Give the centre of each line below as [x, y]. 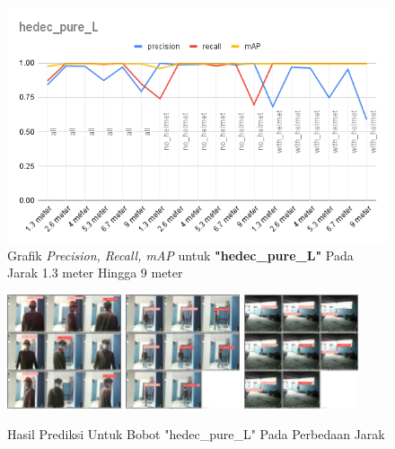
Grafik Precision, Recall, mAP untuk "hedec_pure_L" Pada [180, 255]
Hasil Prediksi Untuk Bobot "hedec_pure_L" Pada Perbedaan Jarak [196, 433]
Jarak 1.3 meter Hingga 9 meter [95, 273]
